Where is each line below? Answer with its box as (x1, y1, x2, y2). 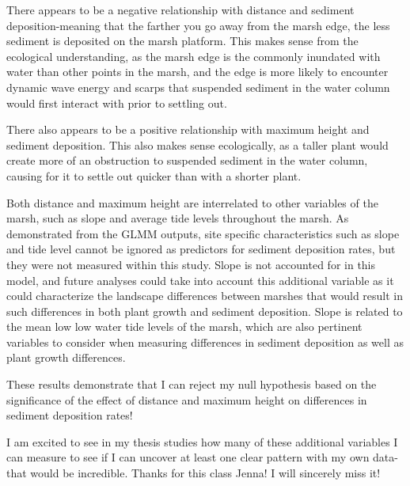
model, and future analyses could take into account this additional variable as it (6, 271, 394, 288)
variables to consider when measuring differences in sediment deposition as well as (6, 333, 404, 350)
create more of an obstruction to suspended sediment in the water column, (6, 152, 368, 169)
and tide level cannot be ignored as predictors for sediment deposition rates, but (6, 241, 396, 257)
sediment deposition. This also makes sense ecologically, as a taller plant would (6, 136, 389, 153)
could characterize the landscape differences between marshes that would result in (6, 287, 404, 304)
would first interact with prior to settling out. (6, 94, 227, 111)
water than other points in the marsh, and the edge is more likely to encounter (6, 63, 389, 80)
